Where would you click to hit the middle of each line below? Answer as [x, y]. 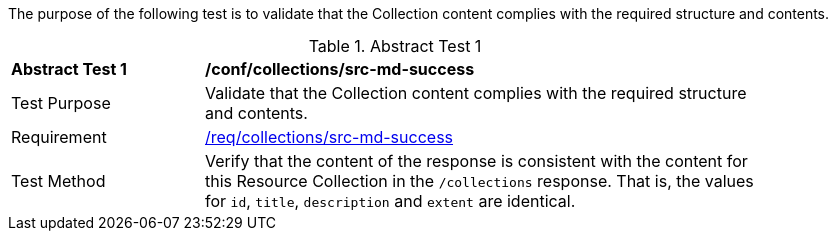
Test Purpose [61, 103]
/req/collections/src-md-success [329, 137]
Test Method [58, 181]
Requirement [59, 137]
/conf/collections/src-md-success [340, 69]
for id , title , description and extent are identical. [390, 201]
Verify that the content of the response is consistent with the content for [476, 161]
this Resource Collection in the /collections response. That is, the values [479, 181]
